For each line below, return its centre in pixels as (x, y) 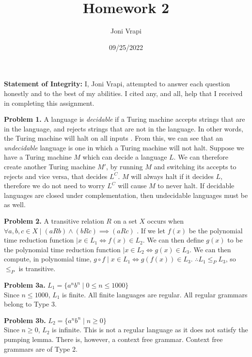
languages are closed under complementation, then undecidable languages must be (126, 195)
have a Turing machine (38, 157)
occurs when (165, 221)
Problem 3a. (25, 285)
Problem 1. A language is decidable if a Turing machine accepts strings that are (125, 119)
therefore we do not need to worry (55, 186)
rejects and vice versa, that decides (56, 176)
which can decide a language (125, 157)
